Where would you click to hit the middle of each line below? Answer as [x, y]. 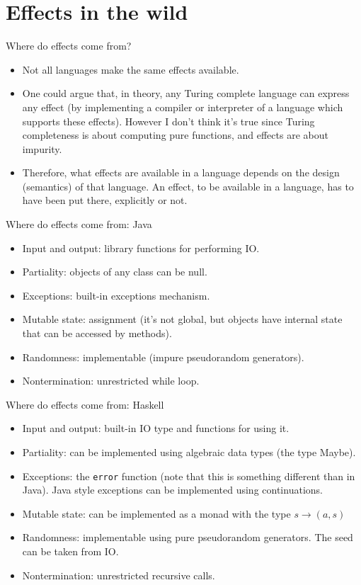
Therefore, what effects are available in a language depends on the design [181, 172]
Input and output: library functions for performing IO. [141, 248]
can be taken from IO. [70, 551]
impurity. [42, 148]
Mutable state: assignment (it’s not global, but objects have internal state [182, 319]
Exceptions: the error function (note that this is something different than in [189, 476]
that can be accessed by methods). [97, 333]
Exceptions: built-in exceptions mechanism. [116, 295]
